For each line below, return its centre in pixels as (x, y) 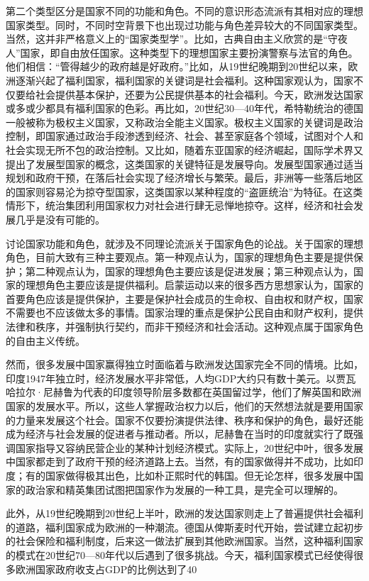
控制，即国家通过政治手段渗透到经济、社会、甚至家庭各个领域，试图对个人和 (184, 136)
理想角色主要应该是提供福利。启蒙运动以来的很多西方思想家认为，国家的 (194, 285)
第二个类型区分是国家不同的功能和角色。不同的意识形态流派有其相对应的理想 (184, 11)
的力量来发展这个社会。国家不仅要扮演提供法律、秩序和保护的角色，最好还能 (184, 420)
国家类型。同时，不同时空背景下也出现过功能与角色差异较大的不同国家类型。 (184, 24)
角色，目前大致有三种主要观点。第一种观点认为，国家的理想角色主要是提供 (180, 257)
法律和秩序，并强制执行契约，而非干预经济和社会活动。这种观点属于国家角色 (184, 327)
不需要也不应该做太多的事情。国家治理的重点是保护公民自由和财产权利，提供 (184, 312)
